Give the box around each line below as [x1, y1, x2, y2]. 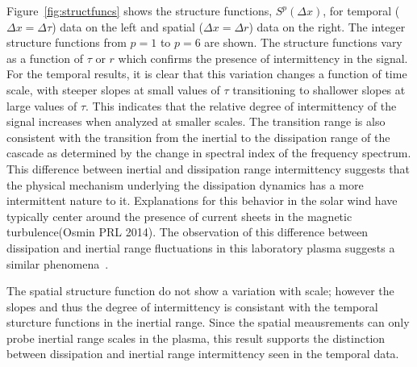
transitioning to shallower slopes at [232, 81, 406, 98]
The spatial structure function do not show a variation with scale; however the [6, 282, 394, 299]
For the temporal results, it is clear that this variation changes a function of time [6, 65, 407, 82]
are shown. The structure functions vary [204, 34, 402, 51]
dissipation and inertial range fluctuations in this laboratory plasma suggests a [6, 239, 395, 256]
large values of [6, 97, 77, 114]
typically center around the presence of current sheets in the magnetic [6, 207, 352, 224]
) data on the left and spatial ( [52, 18, 204, 35]
